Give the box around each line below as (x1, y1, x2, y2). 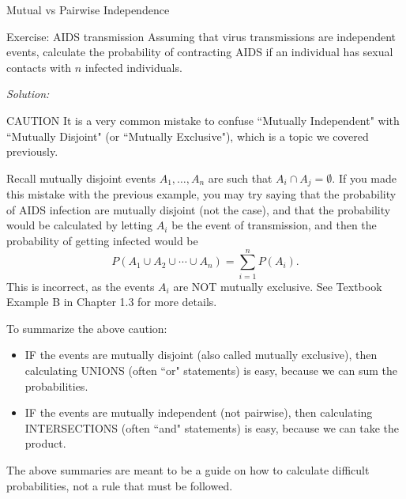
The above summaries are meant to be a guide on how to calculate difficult (6, 462, 370, 478)
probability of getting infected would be (6, 232, 198, 248)
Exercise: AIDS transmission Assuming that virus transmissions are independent (6, 28, 396, 44)
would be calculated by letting (6, 217, 153, 233)
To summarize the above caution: (6, 319, 167, 336)
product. (24, 435, 66, 452)
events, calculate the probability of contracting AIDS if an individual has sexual (6, 43, 393, 60)
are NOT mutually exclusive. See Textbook (173, 278, 382, 294)
